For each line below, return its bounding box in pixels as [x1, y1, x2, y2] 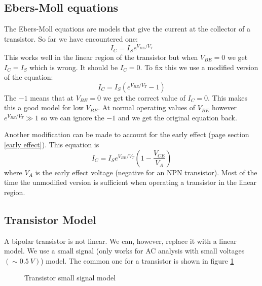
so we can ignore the [41, 112, 104, 122]
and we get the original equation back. [118, 112, 237, 122]
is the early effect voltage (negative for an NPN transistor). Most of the [35, 167, 257, 177]
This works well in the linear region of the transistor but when [4, 51, 198, 62]
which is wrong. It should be [29, 61, 118, 72]
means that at [30, 92, 73, 103]
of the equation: [4, 72, 53, 82]
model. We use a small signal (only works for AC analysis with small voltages [4, 245, 245, 256]
